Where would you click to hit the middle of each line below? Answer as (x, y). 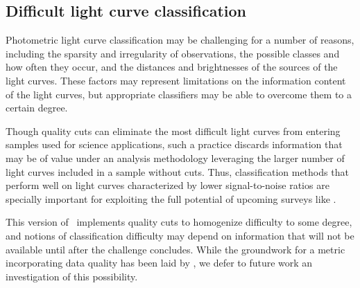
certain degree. (37, 108)
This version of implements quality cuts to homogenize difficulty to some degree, (179, 222)
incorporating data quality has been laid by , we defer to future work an (159, 263)
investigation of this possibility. (72, 276)
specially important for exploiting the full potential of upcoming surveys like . (171, 198)
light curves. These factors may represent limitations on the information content (176, 80)
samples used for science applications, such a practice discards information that (174, 144)
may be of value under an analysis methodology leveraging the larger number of (175, 157)
